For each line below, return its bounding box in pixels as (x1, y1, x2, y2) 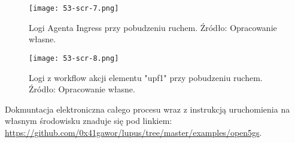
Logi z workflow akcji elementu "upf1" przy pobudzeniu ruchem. (29, 71, 263, 83)
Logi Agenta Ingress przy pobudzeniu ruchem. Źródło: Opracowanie (29, 21, 277, 33)
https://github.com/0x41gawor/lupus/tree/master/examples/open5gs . (5, 126, 262, 138)
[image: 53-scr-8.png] (29, 54, 119, 63)
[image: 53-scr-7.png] (29, 4, 119, 13)
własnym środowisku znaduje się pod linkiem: (5, 114, 172, 127)
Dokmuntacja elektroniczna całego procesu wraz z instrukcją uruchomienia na (5, 102, 290, 115)
